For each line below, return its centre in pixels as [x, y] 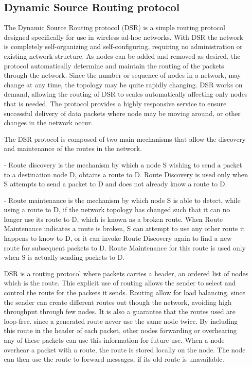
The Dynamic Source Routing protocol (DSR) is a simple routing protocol [115, 27]
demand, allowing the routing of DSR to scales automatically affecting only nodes [126, 94]
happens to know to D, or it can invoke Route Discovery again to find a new [118, 238]
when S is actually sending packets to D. [64, 257]
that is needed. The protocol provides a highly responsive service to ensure [115, 103]
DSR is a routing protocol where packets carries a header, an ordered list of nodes [126, 273]
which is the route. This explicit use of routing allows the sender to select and [120, 283]
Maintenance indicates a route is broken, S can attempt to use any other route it [125, 228]
